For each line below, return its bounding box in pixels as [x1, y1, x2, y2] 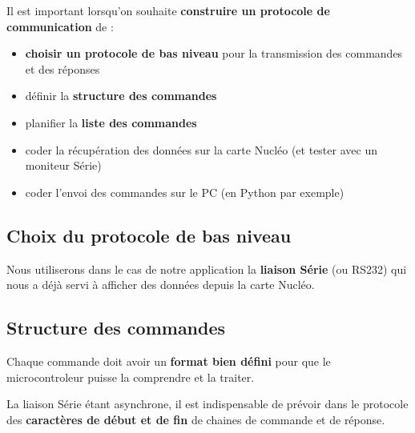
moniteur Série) [25, 157, 102, 174]
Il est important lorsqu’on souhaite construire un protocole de [6, 2, 330, 18]
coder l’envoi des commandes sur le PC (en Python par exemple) [25, 183, 344, 200]
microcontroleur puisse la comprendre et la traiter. [6, 368, 255, 385]
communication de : [6, 18, 114, 34]
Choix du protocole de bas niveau [6, 223, 292, 247]
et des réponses [25, 60, 100, 77]
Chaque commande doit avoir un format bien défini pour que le [6, 352, 331, 369]
